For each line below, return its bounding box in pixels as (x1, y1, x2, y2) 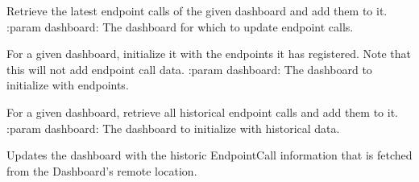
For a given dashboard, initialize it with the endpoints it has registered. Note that (6, 45, 411, 62)
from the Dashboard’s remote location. (6, 162, 197, 179)
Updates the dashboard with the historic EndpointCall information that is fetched (6, 147, 413, 163)
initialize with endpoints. (6, 77, 129, 93)
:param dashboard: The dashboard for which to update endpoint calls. (6, 18, 354, 35)
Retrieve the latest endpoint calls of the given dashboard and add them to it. (6, 2, 388, 19)
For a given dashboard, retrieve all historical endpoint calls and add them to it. (6, 103, 398, 120)
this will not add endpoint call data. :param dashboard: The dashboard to (6, 60, 372, 77)
